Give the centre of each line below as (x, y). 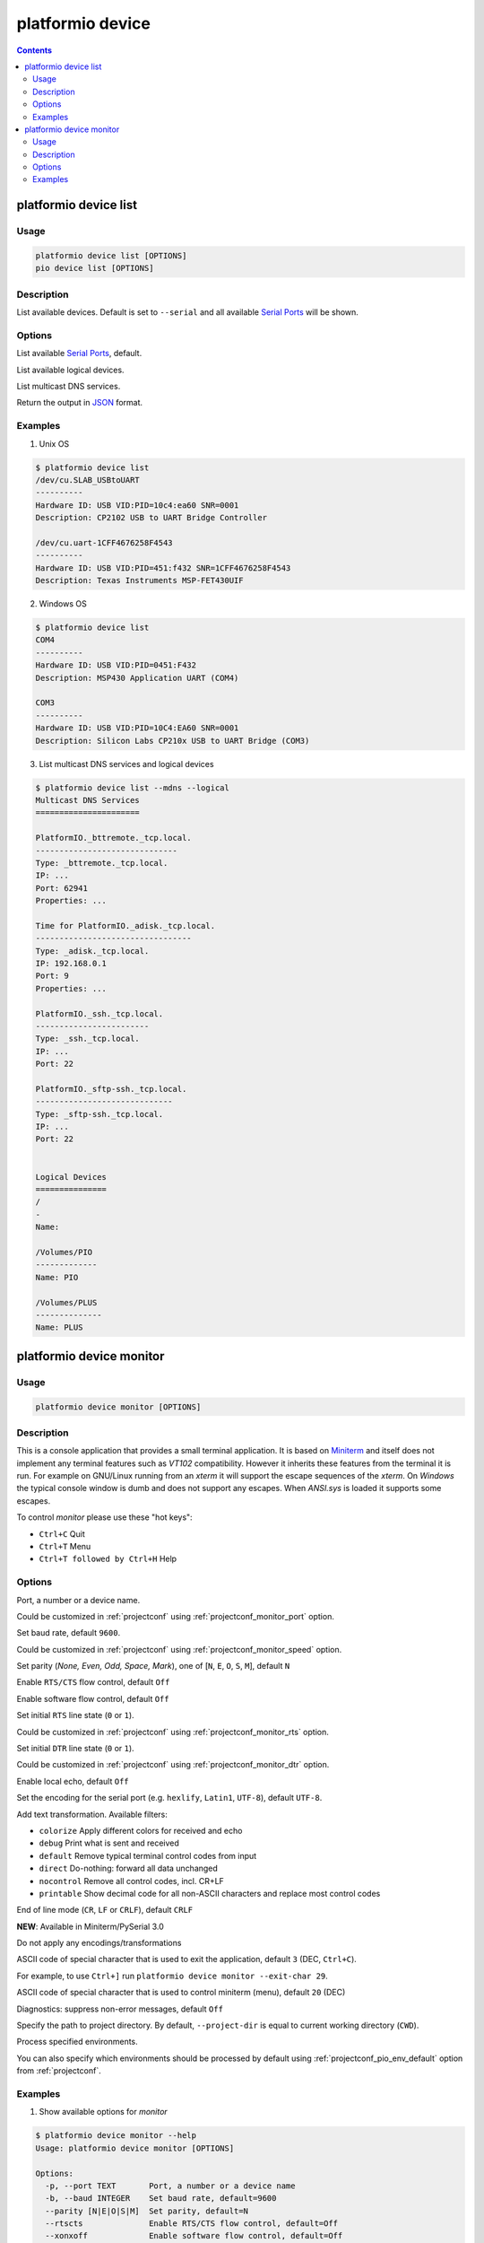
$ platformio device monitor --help (116, 2136)
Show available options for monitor (103, 2112)
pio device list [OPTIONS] (95, 268)
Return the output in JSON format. (80, 403)
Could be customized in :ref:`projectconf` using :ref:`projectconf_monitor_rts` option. (173, 1732)
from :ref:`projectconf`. (59, 2071)
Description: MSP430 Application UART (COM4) (137, 678)
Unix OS (54, 443)
